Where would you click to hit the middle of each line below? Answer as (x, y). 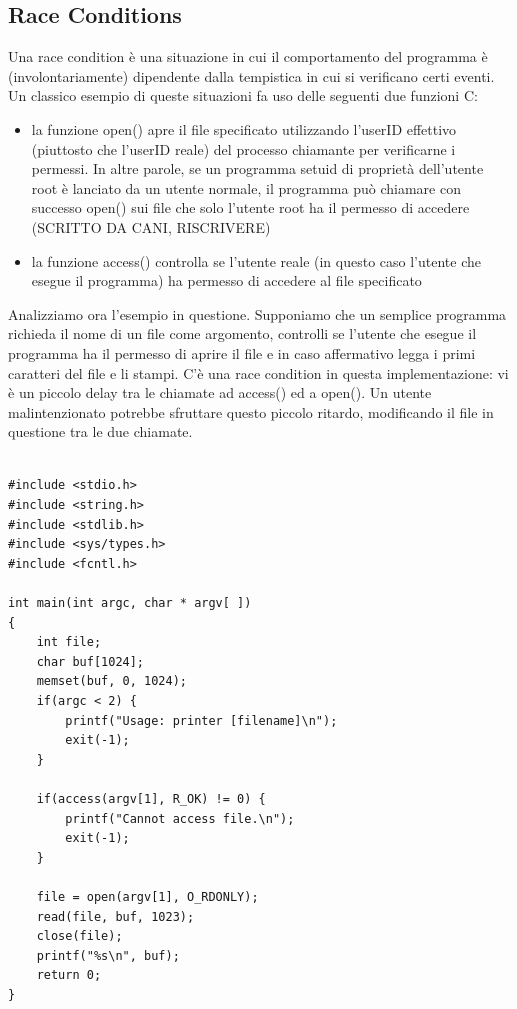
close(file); (79, 936)
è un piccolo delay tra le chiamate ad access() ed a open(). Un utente (220, 392)
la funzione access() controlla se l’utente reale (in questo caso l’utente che (256, 260)
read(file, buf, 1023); (115, 916)
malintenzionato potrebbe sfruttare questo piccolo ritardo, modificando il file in (251, 411)
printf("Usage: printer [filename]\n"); (201, 720)
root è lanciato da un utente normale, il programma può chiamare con (246, 187)
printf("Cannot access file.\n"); (180, 818)
